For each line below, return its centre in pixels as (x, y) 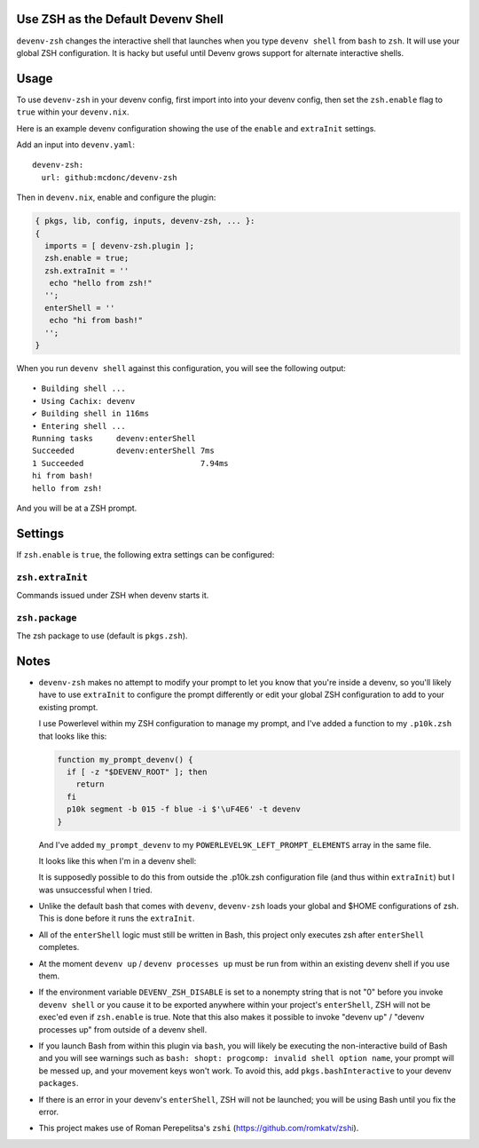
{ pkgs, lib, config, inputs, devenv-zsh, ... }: (145, 221)
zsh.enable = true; (87, 258)
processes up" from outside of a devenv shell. (123, 1029)
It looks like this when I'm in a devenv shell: (118, 860)
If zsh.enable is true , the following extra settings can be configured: (145, 554)
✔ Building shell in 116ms (91, 414)
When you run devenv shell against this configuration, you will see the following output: (181, 368)
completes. (59, 947)
